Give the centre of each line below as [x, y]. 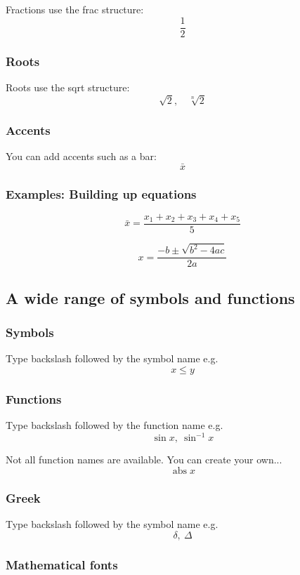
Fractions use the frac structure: [75, 9]
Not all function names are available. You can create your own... [144, 460]
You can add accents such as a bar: [81, 156]
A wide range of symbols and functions [150, 297]
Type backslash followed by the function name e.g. [115, 425]
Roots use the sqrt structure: [68, 87]
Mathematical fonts [62, 564]
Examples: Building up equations [101, 193]
